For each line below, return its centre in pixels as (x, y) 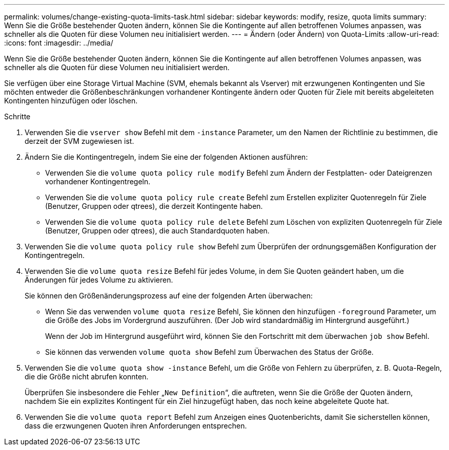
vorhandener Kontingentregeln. (98, 181)
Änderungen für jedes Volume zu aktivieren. (99, 280)
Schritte (17, 116)
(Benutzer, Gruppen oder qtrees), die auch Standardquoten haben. (157, 231)
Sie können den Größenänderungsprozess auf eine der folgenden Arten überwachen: (169, 296)
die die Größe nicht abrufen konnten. (87, 377)
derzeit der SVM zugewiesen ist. (79, 141)
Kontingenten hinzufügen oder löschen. (71, 101)
